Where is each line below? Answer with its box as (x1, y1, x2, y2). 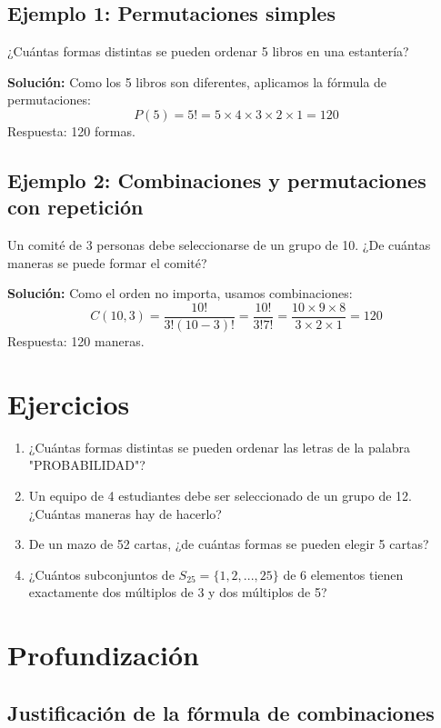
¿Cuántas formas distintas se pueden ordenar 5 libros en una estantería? (7, 42, 409, 61)
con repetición (7, 193, 144, 221)
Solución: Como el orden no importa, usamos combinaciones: (7, 284, 353, 303)
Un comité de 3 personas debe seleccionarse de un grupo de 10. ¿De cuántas (7, 235, 431, 254)
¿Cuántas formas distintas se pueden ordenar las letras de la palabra (28, 437, 410, 456)
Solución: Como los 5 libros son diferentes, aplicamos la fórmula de (7, 72, 387, 91)
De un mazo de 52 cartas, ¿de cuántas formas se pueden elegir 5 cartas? (28, 534, 429, 553)
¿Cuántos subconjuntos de (28, 564, 175, 583)
